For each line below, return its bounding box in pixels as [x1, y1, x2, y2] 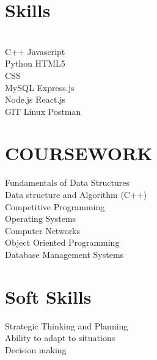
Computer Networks [5, 224, 81, 237]
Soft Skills [5, 284, 92, 309]
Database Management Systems [5, 248, 124, 260]
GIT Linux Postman [5, 105, 81, 117]
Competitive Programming [5, 200, 105, 213]
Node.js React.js [5, 93, 66, 106]
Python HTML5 [5, 57, 65, 70]
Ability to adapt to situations [5, 331, 115, 344]
